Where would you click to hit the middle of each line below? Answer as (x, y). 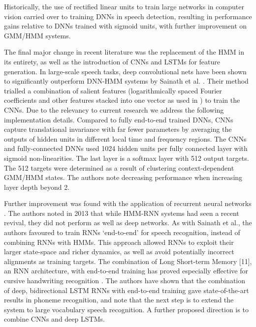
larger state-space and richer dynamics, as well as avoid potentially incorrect (119, 252)
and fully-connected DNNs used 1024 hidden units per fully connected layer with (126, 148)
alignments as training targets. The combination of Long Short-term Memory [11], (128, 261)
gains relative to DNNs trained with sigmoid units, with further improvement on (126, 26)
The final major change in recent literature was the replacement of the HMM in (124, 52)
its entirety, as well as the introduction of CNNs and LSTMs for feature (112, 61)
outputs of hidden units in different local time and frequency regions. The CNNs (125, 138)
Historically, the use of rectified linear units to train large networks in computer (124, 6)
